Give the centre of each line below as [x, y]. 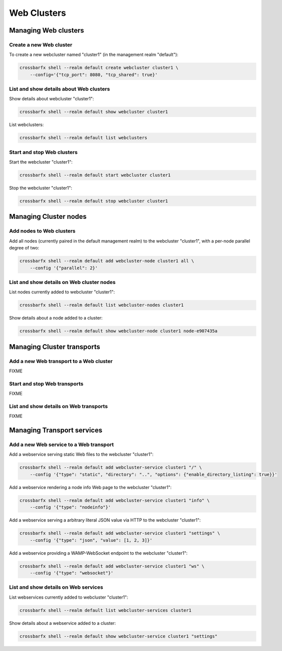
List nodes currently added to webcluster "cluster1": [62, 292]
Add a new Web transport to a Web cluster [61, 361]
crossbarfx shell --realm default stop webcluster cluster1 [94, 201]
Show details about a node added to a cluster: [56, 318]
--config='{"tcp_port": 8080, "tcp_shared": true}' [94, 75]
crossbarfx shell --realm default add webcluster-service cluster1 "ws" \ [112, 566]
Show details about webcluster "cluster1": [52, 99]
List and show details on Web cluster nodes [62, 282]
